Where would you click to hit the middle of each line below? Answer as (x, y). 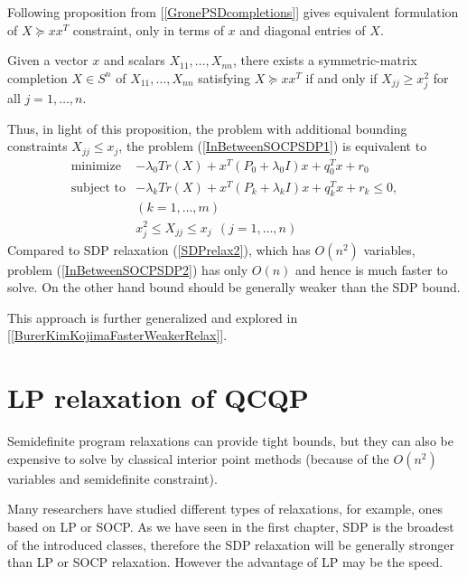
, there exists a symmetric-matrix (325, 60)
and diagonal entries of (303, 29)
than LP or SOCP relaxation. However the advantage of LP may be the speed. (225, 562)
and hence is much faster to (372, 269)
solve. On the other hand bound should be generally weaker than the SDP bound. (234, 287)
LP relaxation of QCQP (158, 397)
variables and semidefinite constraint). (112, 478)
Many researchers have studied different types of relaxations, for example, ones (225, 509)
